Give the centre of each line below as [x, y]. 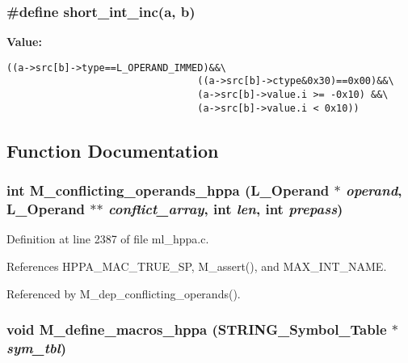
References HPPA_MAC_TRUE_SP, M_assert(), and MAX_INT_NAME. [197, 266]
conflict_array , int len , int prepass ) [225, 209]
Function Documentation [113, 150]
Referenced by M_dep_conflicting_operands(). [124, 293]
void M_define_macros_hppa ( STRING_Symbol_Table [197, 329]
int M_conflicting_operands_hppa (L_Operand [168, 190]
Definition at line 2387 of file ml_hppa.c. [108, 239]
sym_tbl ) [36, 347]
